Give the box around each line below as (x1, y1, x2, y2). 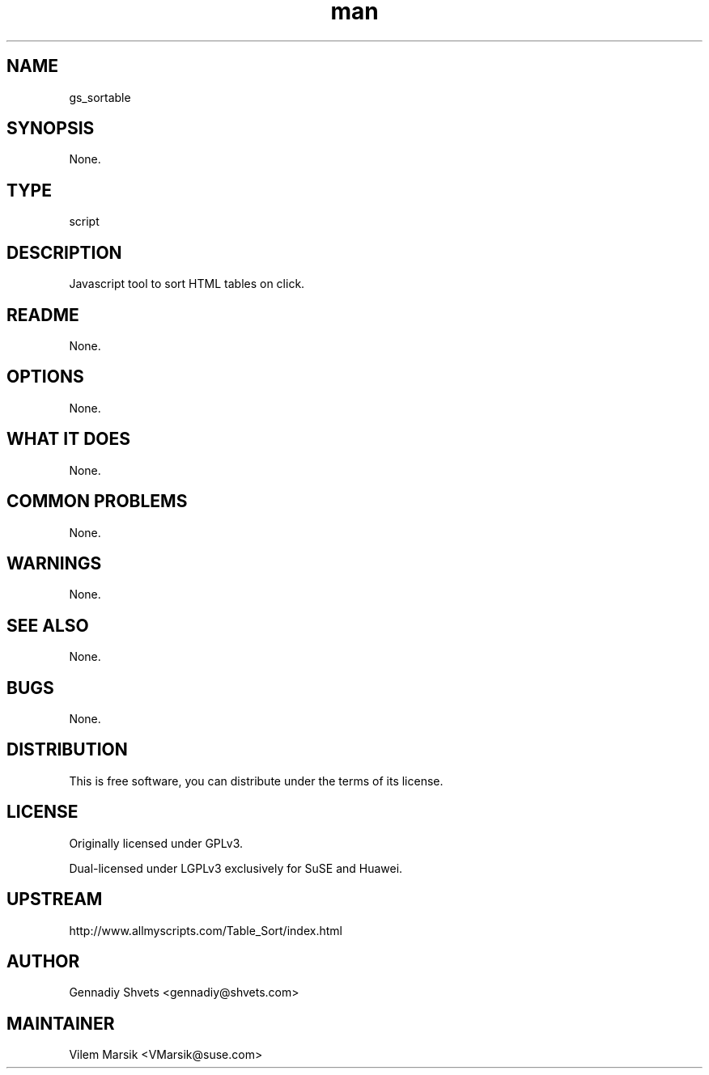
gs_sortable (69, 90, 131, 104)
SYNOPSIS (6, 118, 95, 139)
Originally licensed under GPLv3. (69, 836, 244, 850)
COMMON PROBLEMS (6, 491, 188, 512)
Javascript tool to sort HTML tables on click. (69, 277, 305, 291)
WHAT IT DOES (6, 429, 131, 450)
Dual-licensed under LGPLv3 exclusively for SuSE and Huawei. (69, 861, 403, 875)
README (6, 304, 79, 325)
